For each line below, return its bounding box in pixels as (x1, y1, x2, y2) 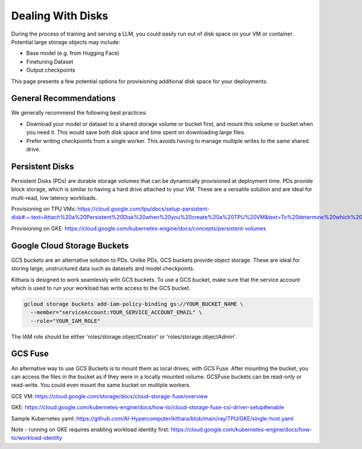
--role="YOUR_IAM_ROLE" (30, 317, 101, 324)
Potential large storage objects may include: (11, 38, 121, 45)
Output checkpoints (26, 66, 75, 74)
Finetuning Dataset (26, 58, 74, 65)
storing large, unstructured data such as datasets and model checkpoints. (11, 265, 195, 272)
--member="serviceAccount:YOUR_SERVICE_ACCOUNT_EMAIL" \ (30, 309, 202, 316)
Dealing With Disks (11, 9, 109, 22)
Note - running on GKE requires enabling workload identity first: (11, 425, 170, 433)
